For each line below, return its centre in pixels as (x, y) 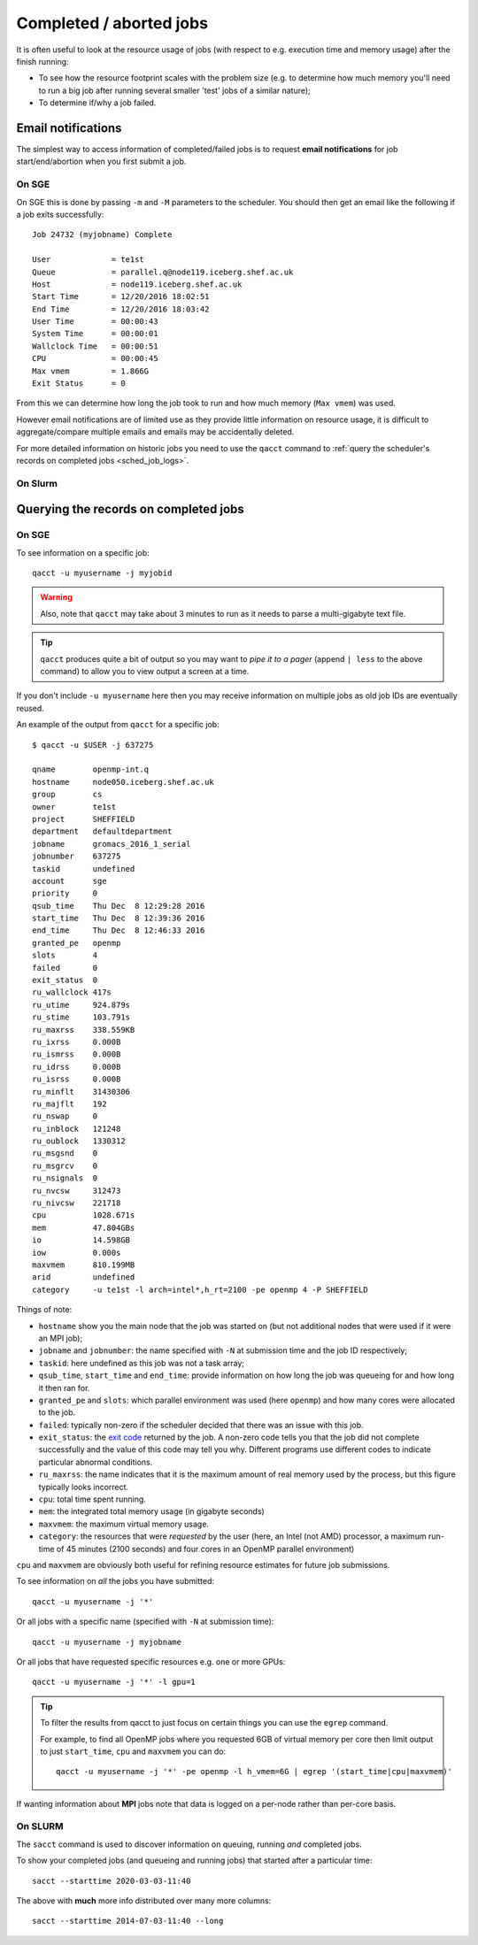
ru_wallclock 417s (72, 992)
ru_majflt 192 (69, 1103)
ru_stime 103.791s (81, 1017)
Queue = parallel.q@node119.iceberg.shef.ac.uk (163, 272)
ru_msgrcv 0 (65, 1165)
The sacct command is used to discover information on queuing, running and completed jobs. (189, 1844)
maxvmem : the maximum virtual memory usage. (124, 1524)
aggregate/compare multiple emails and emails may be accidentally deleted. (155, 432)
